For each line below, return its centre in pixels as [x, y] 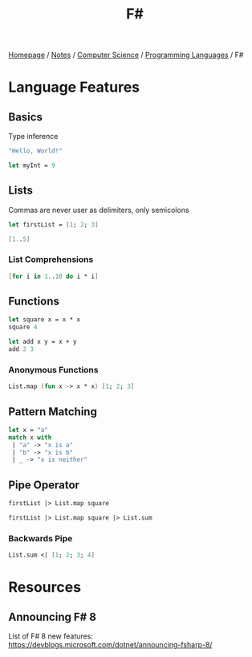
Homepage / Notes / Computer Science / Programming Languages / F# [126, 55]
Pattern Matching [53, 412]
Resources [45, 588]
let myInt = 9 [32, 165]
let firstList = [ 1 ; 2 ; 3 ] [53, 224]
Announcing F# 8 [52, 616]
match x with [30, 437]
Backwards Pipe [41, 538]
